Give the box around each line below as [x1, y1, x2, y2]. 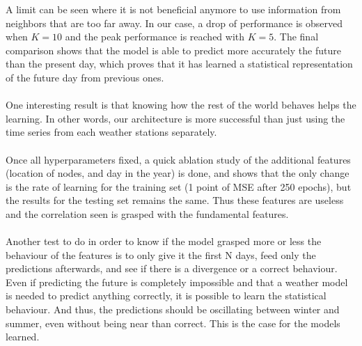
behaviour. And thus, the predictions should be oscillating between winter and [6, 302, 340, 317]
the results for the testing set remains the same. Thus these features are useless [6, 193, 344, 207]
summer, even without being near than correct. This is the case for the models [6, 315, 340, 330]
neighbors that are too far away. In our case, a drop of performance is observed [6, 15, 343, 30]
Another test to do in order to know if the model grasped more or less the [6, 234, 322, 249]
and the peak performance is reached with [65, 29, 245, 44]
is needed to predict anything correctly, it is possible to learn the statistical [6, 288, 326, 303]
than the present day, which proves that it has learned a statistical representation [6, 56, 353, 71]
